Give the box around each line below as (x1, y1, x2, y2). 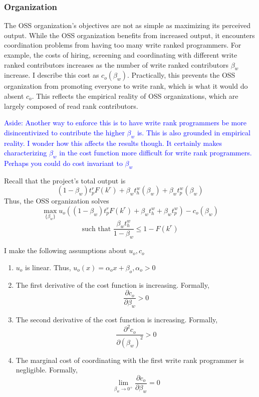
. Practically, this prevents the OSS (127, 70, 235, 80)
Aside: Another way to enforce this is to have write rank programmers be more (4, 117, 246, 128)
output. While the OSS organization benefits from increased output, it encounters (4, 30, 255, 40)
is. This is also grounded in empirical (137, 127, 250, 137)
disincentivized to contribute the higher (4, 127, 125, 137)
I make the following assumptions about (4, 245, 127, 256)
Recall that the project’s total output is (4, 175, 126, 185)
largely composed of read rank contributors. (4, 100, 138, 111)
